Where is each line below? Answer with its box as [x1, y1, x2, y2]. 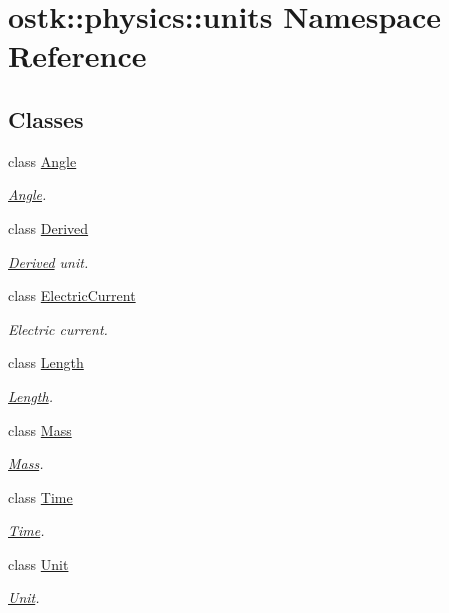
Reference [8, 35, 147, 76]
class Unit [8, 553, 69, 574]
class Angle [8, 150, 77, 171]
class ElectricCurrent [8, 285, 136, 306]
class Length [8, 352, 84, 373]
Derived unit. [8, 251, 89, 272]
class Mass [8, 419, 72, 440]
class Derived [8, 217, 89, 238]
